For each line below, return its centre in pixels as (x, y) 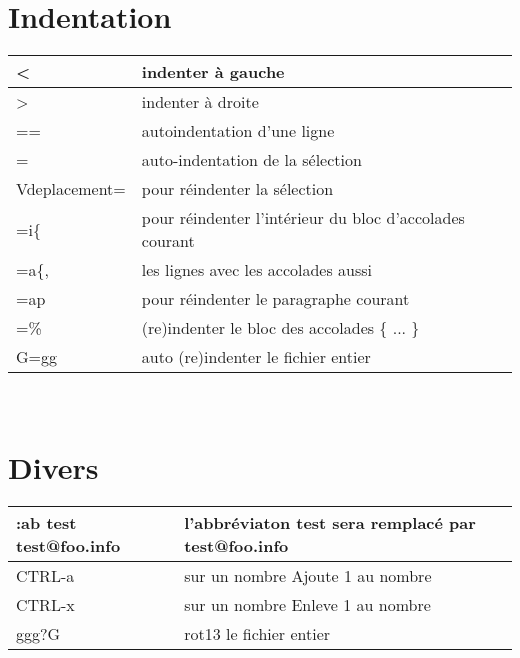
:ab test (46, 522)
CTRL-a (45, 575)
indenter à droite (200, 102)
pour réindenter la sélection (237, 189)
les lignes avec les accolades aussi (257, 270)
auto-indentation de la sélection (251, 160)
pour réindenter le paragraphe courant (275, 299)
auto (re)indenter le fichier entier (256, 357)
